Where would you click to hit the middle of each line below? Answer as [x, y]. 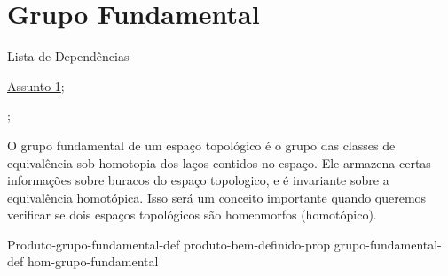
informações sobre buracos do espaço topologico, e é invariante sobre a [198, 180]
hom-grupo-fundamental [93, 261]
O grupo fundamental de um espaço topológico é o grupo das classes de [201, 145]
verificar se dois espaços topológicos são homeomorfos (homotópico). [192, 215]
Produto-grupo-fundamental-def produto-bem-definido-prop [169, 244]
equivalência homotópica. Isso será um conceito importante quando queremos [217, 197]
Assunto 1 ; [36, 85]
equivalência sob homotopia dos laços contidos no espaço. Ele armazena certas [219, 162]
